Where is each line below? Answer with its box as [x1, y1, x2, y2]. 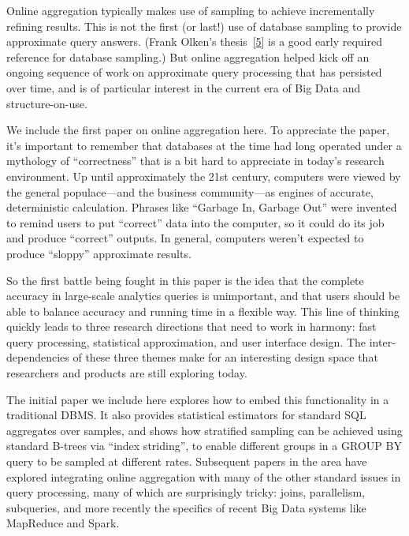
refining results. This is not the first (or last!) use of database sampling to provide [6, 17, 402, 34]
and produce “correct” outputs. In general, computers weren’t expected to [6, 230, 364, 246]
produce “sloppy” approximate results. [6, 245, 191, 261]
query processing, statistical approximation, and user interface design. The [6, 333, 366, 350]
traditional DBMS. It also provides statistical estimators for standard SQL [6, 407, 366, 423]
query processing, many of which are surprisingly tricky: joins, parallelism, [6, 484, 365, 500]
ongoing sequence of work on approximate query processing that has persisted [6, 64, 382, 81]
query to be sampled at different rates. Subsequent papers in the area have [6, 453, 367, 470]
